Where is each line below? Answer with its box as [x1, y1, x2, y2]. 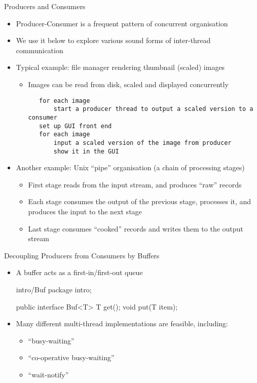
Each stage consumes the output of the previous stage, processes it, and [28, 196, 251, 207]
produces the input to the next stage [28, 206, 142, 216]
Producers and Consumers [4, 1, 86, 11]
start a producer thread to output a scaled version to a [53, 105, 253, 113]
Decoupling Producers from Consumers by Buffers [4, 250, 160, 260]
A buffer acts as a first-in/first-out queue [16, 267, 143, 278]
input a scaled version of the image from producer [53, 139, 232, 146]
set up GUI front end [39, 122, 112, 130]
